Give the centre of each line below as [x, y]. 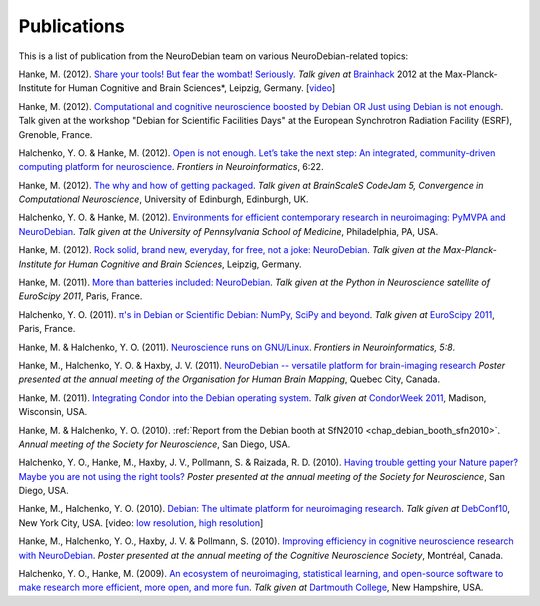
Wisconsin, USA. [53, 412]
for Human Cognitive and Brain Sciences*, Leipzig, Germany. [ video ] [194, 88]
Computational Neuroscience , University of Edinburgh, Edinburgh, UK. [163, 199]
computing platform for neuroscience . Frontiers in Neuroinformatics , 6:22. [171, 167]
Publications [71, 26]
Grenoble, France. [55, 134]
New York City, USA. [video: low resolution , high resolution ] [141, 522]
